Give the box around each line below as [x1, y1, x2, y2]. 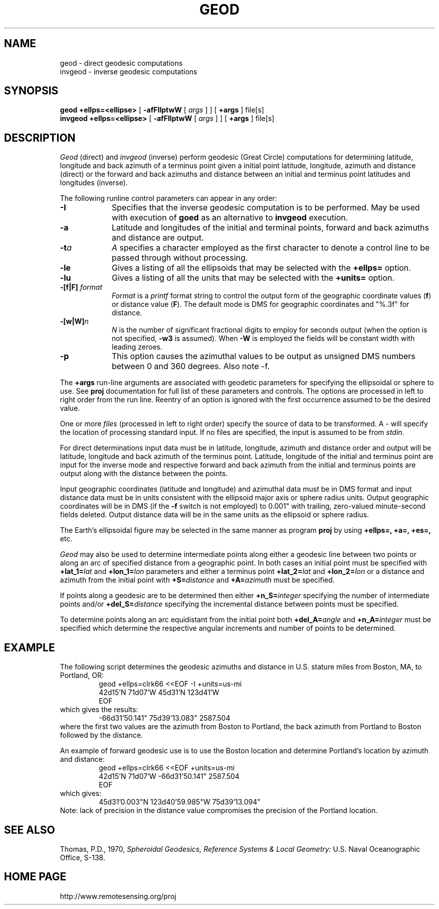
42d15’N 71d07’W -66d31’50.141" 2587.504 [99, 772, 240, 781]
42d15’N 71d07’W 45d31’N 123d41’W [99, 688, 220, 697]
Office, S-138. [60, 853, 105, 862]
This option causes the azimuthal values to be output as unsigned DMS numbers [111, 351, 415, 362]
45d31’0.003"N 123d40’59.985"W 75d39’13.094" [99, 798, 261, 807]
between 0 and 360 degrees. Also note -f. [111, 361, 270, 372]
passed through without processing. [111, 253, 248, 263]
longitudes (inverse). [60, 178, 128, 187]
